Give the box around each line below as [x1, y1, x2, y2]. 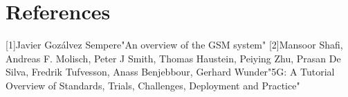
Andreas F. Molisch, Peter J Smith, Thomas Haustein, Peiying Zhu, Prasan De [6, 51, 341, 65]
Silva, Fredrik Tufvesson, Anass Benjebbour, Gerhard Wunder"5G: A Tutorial [6, 64, 335, 79]
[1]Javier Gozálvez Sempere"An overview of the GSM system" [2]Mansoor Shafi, [6, 37, 343, 52]
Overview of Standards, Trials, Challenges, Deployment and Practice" [6, 78, 300, 92]
